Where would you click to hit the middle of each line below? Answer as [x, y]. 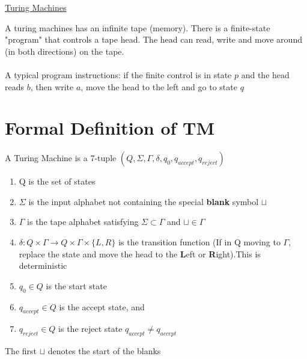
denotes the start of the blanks [104, 351]
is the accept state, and [102, 306]
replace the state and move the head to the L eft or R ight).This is [140, 253]
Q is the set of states [57, 181]
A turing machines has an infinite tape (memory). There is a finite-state [138, 27]
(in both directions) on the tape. [65, 51]
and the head [265, 74]
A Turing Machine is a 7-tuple [61, 158]
